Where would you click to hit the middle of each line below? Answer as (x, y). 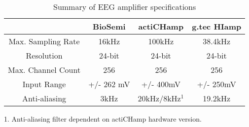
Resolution (44, 55)
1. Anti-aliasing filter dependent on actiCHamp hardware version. (103, 119)
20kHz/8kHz (159, 98)
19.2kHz (217, 98)
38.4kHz (217, 41)
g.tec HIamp (217, 26)
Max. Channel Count (44, 70)
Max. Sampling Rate (44, 41)
